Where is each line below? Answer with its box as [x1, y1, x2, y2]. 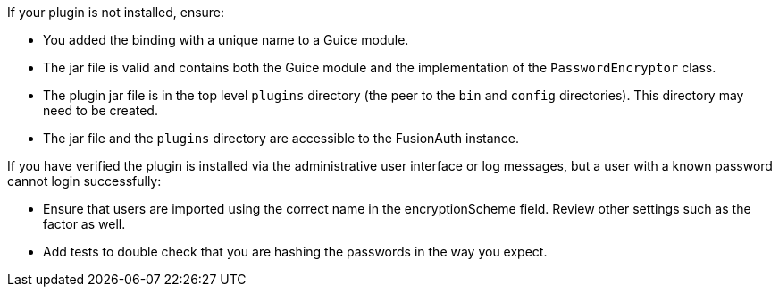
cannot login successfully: [7, 173, 162, 189]
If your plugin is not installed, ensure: [7, 4, 225, 20]
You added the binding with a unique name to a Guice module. [43, 32, 409, 47]
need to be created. [43, 103, 158, 118]
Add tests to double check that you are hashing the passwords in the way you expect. [43, 244, 548, 259]
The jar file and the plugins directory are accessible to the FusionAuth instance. [43, 130, 520, 146]
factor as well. [43, 216, 126, 231]
